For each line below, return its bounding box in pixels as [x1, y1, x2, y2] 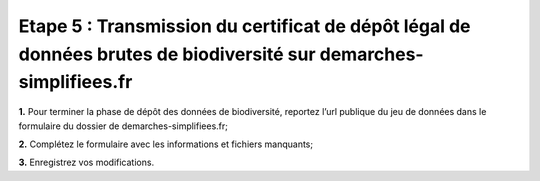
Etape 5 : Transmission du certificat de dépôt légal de [18, 15, 471, 37]
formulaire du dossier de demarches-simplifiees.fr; [18, 120, 229, 132]
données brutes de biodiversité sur [18, 43, 316, 65]
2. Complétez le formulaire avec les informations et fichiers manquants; [18, 138, 314, 150]
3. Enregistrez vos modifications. [18, 156, 155, 169]
